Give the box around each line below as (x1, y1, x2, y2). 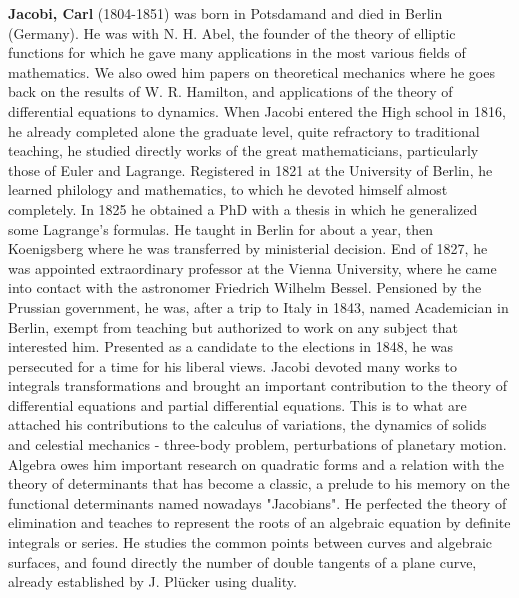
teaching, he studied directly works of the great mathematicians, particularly (8, 140, 479, 161)
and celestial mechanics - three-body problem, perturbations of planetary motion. (8, 434, 507, 455)
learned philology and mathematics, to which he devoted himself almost (8, 179, 448, 200)
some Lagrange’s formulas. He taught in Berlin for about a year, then (8, 218, 434, 239)
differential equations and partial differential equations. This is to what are (8, 394, 467, 415)
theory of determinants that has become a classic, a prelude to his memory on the (8, 473, 510, 494)
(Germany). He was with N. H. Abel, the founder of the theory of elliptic (8, 22, 456, 43)
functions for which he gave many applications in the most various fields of (8, 42, 466, 63)
